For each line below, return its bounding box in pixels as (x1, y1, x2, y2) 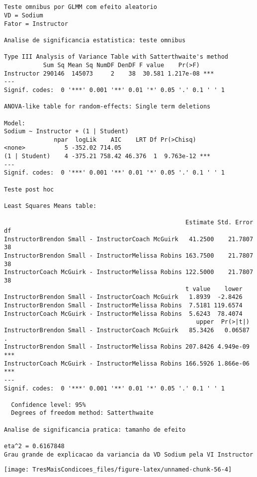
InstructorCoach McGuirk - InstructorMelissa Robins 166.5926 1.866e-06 (4, 360, 250, 367)
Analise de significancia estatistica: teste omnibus (4, 36, 186, 44)
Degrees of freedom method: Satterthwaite (11, 409, 154, 417)
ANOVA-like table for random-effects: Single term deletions (4, 103, 211, 110)
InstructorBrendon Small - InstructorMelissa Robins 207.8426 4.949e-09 (4, 343, 250, 351)
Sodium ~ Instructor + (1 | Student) (4, 128, 129, 135)
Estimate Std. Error (185, 219, 254, 226)
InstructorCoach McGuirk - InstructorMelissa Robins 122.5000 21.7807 (4, 269, 254, 276)
